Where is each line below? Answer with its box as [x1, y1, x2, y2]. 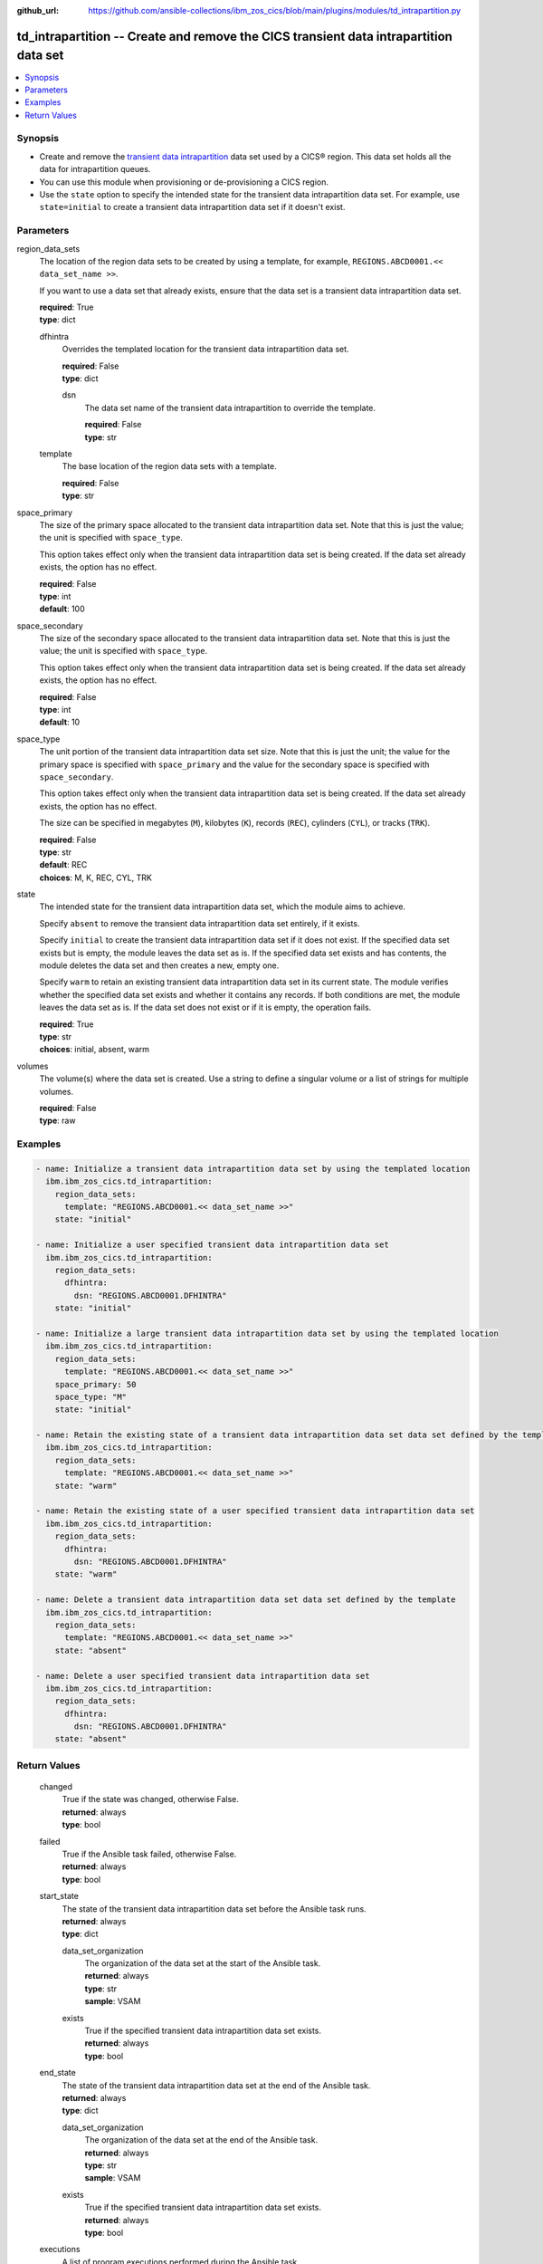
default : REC [39, 859, 88, 870]
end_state [39, 2067, 76, 2078]
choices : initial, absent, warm [39, 1044, 149, 1055]
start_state [39, 1891, 79, 1902]
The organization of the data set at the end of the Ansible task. [84, 2134, 319, 2145]
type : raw [39, 1115, 76, 1127]
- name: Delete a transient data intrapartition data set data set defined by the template [35, 1595, 456, 1605]
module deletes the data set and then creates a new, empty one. [39, 960, 280, 971]
